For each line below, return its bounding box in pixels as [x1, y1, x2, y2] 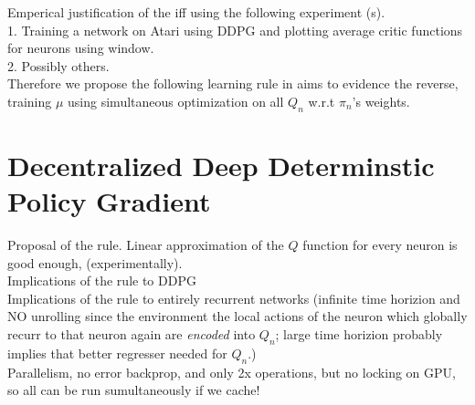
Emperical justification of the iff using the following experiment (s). [7, 3, 385, 21]
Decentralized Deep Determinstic [7, 146, 435, 183]
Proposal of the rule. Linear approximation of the [7, 235, 284, 254]
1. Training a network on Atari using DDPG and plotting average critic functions [7, 20, 463, 39]
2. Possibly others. [7, 56, 110, 75]
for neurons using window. [7, 38, 154, 57]
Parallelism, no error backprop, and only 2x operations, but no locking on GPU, [7, 362, 456, 381]
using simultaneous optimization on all [68, 91, 284, 110]
